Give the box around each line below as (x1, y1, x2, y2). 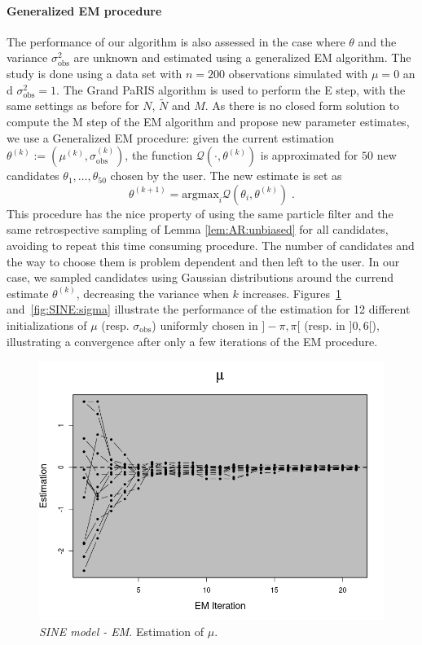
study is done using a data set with (7, 64, 182, 81)
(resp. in (304, 316, 345, 333)
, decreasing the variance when (76, 284, 229, 301)
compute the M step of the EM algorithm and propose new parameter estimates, (7, 112, 410, 129)
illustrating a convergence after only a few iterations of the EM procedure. (7, 332, 378, 349)
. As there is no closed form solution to (204, 97, 400, 114)
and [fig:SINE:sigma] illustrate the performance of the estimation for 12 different (7, 301, 411, 318)
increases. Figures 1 (242, 284, 341, 301)
